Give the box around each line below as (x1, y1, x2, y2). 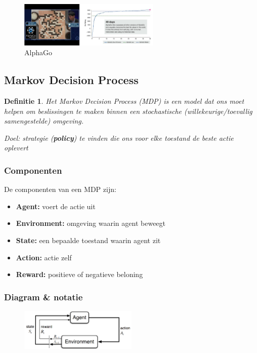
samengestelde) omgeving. (4, 115, 84, 126)
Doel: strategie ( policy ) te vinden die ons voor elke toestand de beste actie (4, 132, 234, 143)
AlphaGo (24, 47, 52, 58)
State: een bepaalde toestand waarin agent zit (16, 235, 161, 246)
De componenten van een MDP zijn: (4, 184, 116, 194)
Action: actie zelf (16, 252, 72, 262)
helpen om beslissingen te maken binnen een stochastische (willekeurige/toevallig (4, 105, 252, 116)
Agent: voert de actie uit (16, 201, 96, 211)
